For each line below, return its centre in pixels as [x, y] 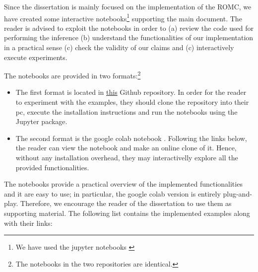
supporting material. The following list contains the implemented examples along [127, 213]
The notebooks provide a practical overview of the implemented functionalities [123, 184]
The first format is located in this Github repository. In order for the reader [131, 92]
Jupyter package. [41, 121]
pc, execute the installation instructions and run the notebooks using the [127, 111]
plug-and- [237, 193]
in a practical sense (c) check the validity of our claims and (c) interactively [119, 47]
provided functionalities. [52, 167]
